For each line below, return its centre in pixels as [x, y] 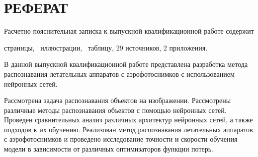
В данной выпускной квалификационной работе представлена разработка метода [126, 64]
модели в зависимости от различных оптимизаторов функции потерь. [109, 149]
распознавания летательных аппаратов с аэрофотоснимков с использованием [119, 74]
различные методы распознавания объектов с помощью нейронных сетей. [115, 110]
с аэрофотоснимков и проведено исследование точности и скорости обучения [121, 139]
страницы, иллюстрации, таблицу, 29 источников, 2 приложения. [106, 47]
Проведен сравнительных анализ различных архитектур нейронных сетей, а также [129, 120]
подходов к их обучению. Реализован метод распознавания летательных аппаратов [129, 129]
